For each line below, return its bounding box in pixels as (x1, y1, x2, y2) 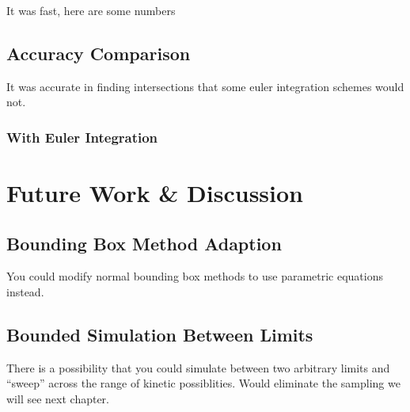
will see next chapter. (6, 390, 109, 406)
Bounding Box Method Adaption (6, 231, 282, 255)
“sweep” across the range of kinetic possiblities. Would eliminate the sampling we (6, 375, 401, 391)
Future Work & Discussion (6, 177, 303, 209)
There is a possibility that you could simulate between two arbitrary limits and (6, 359, 390, 376)
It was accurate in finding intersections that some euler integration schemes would (6, 78, 404, 94)
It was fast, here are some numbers (6, 2, 176, 18)
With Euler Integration (6, 127, 158, 147)
